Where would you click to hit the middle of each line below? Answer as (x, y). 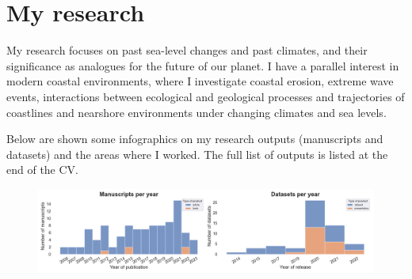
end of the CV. (42, 170)
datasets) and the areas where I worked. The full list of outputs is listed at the (197, 154)
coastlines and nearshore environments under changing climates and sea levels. (196, 112)
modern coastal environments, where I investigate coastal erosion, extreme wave (200, 81)
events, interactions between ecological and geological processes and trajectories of (206, 96)
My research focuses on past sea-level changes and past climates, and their (187, 50)
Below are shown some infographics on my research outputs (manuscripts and (195, 139)
